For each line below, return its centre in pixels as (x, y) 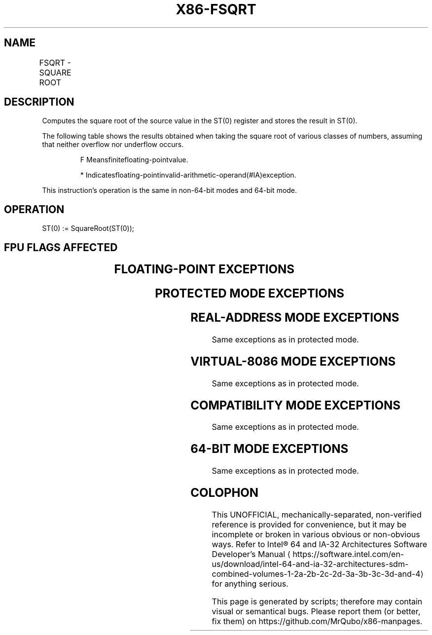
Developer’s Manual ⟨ (251, 554)
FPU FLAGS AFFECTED (61, 247)
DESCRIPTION (39, 102)
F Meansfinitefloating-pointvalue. (134, 160)
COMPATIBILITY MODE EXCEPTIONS (295, 405)
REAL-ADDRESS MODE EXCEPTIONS (295, 317)
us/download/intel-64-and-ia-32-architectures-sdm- (310, 564)
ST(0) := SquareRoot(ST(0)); (88, 228)
